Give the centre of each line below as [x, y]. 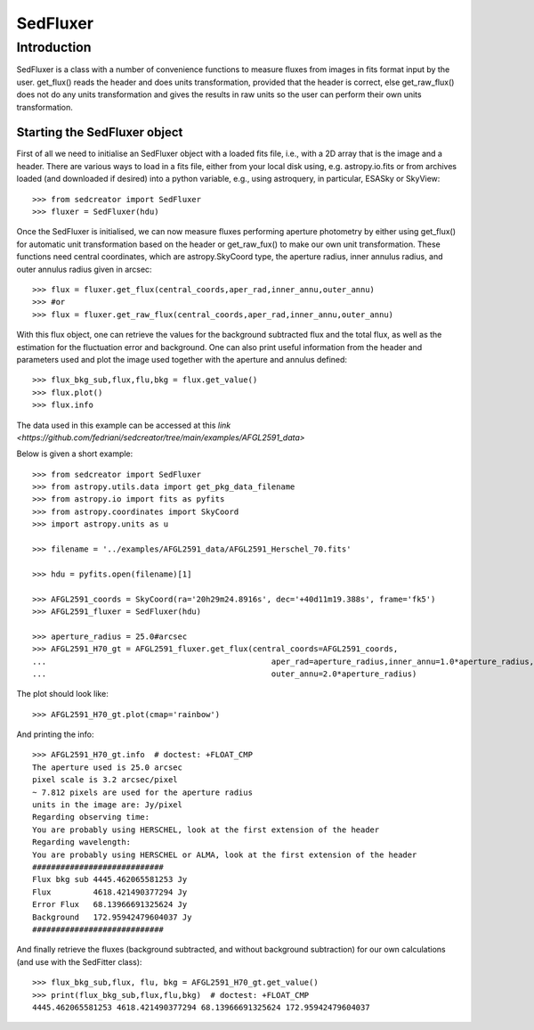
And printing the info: [55, 734]
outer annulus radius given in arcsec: [84, 269]
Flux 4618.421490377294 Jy [110, 892]
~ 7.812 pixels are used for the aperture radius [143, 792]
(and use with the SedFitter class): [79, 961]
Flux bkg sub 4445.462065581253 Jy [110, 879]
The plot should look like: [62, 694]
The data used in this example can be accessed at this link [124, 425]
